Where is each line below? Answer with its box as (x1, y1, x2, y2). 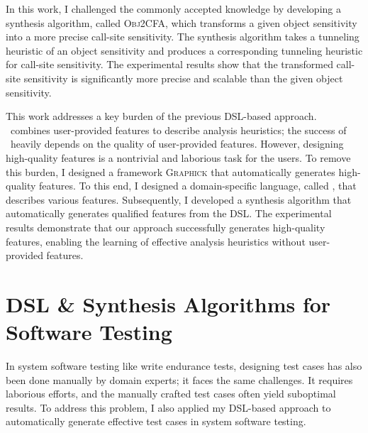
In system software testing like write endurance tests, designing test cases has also (6, 358, 362, 373)
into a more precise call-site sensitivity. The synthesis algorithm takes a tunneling (6, 29, 359, 44)
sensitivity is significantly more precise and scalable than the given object (23, 70, 343, 85)
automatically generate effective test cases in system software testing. (6, 414, 306, 429)
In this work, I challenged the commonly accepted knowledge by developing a (6, 1, 341, 16)
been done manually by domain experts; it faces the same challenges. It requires (6, 372, 353, 387)
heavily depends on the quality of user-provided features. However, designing (10, 136, 344, 151)
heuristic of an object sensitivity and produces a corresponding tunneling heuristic (6, 43, 363, 57)
